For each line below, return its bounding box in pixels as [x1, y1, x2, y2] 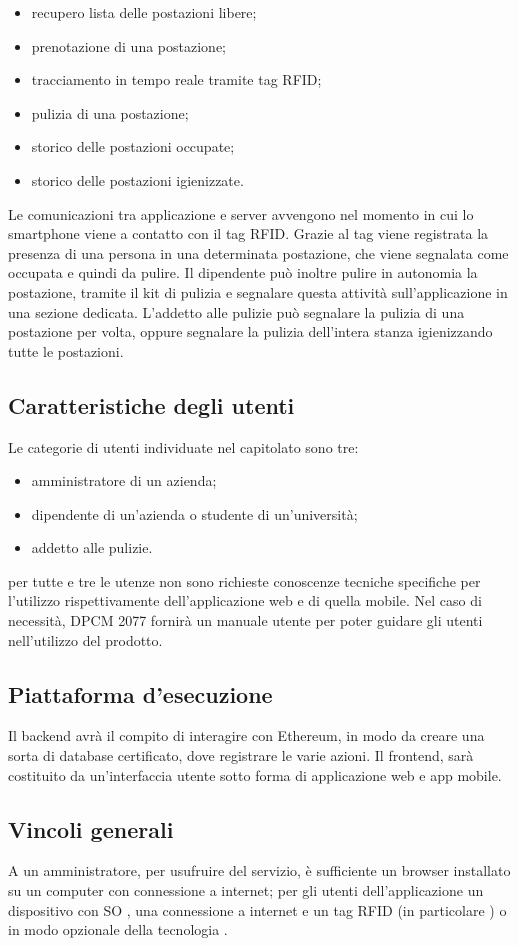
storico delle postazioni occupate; [31, 136, 235, 157]
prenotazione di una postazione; [31, 35, 226, 56]
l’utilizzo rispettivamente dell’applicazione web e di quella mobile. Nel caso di [8, 590, 482, 611]
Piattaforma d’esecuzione [8, 678, 273, 709]
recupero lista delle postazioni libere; [31, 2, 257, 22]
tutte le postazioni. [8, 340, 124, 361]
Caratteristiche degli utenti [8, 389, 295, 420]
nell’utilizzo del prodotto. [8, 629, 163, 650]
